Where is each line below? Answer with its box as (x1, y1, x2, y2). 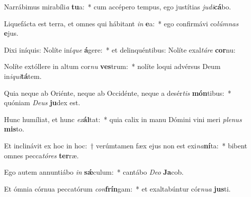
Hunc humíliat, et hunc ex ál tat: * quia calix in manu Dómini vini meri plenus (4, 114, 242, 124)
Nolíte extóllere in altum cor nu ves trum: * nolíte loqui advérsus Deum (4, 61, 221, 71)
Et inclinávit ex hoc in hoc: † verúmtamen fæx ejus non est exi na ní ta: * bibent (4, 140, 248, 150)
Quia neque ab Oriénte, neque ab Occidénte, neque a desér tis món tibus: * (4, 87, 232, 98)
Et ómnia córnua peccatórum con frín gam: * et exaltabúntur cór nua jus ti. (4, 183, 231, 194)
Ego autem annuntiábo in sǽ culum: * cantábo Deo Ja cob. (4, 167, 184, 177)
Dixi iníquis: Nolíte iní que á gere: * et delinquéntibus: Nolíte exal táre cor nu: (4, 44, 236, 55)
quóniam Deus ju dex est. (4, 97, 81, 108)
